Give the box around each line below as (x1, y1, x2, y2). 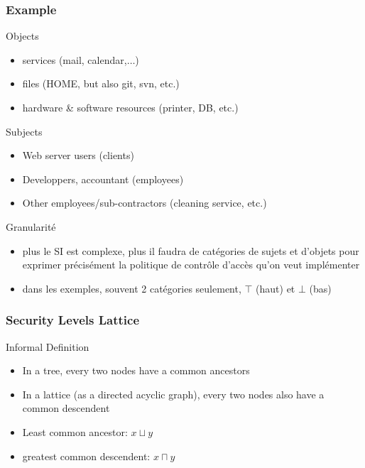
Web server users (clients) (22, 148, 134, 163)
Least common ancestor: (22, 424, 128, 439)
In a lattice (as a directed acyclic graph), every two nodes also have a (22, 386, 325, 401)
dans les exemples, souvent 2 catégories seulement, (22, 281, 241, 295)
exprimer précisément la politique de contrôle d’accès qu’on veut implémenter (22, 257, 360, 272)
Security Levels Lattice (6, 311, 140, 329)
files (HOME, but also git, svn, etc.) (22, 76, 180, 91)
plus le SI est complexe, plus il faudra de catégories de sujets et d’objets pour (22, 243, 359, 258)
